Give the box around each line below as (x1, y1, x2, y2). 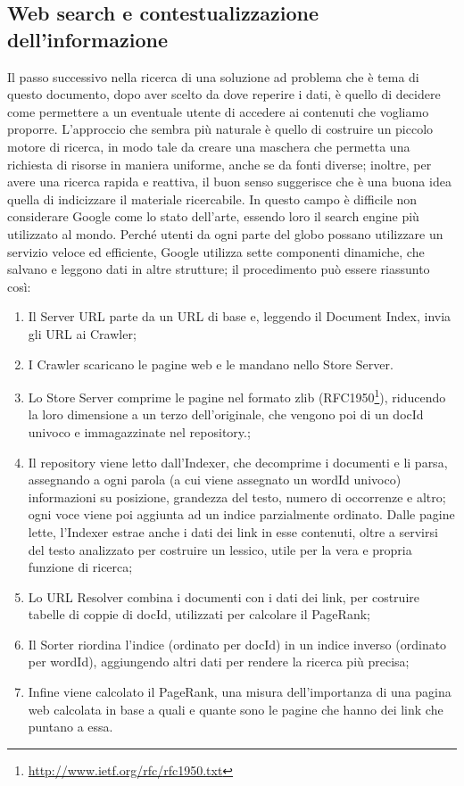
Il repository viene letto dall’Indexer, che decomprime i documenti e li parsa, (28, 452, 448, 471)
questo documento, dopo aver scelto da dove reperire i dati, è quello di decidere (7, 85, 441, 103)
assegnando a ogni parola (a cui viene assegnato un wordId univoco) (28, 470, 402, 489)
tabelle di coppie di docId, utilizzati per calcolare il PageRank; (28, 605, 370, 624)
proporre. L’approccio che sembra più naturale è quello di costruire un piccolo (7, 120, 434, 138)
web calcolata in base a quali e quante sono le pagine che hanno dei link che (28, 699, 443, 718)
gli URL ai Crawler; (28, 324, 137, 343)
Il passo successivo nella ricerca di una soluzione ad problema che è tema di (7, 67, 419, 86)
